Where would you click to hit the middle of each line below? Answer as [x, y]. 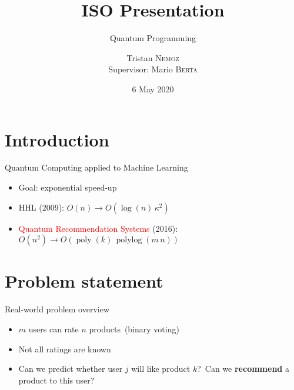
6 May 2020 [153, 89]
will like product [161, 369]
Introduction [57, 139]
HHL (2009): [41, 207]
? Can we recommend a [243, 369]
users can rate [54, 329]
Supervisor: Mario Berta [153, 69]
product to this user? [56, 380]
